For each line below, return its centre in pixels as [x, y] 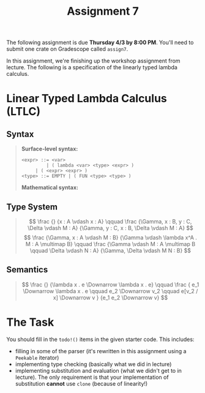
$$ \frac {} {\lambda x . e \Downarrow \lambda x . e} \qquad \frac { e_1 [110, 284]
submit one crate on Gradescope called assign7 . [67, 49]
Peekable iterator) [37, 357]
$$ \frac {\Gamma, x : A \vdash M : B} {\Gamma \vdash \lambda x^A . [110, 238]
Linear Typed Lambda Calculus [87, 99]
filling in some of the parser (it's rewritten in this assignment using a [101, 351]
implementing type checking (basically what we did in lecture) [93, 364]
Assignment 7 [103, 11]
